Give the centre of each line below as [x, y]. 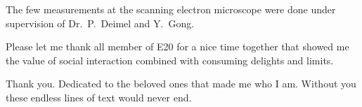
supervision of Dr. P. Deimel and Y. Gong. [100, 23]
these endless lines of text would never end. [99, 97]
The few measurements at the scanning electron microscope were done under [171, 9]
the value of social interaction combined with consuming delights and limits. [170, 60]
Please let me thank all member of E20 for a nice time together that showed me [177, 47]
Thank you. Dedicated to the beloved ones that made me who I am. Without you [181, 84]
